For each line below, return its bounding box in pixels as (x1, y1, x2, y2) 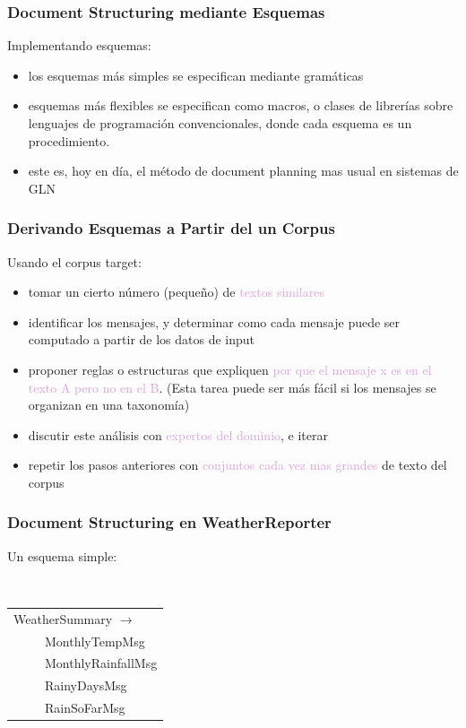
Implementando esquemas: (7, 36, 151, 55)
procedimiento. (28, 131, 110, 150)
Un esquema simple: (7, 546, 117, 565)
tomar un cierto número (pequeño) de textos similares (28, 282, 324, 301)
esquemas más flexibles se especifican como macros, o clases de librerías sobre (28, 96, 453, 115)
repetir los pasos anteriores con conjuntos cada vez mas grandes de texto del (28, 455, 447, 474)
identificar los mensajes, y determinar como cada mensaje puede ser (28, 312, 401, 331)
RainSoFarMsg (44, 698, 125, 717)
